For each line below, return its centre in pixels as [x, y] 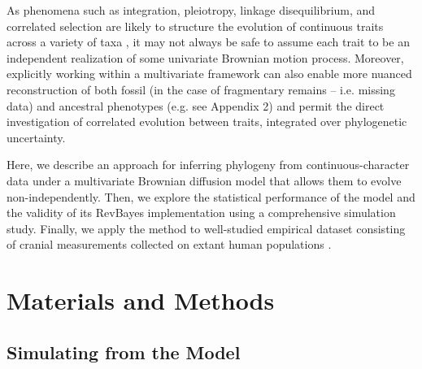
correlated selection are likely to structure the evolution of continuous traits [195, 26]
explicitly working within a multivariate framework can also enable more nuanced [209, 74]
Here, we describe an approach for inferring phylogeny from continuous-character [208, 165]
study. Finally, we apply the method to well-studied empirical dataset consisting [206, 228]
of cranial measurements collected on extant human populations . [169, 244]
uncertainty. [36, 137]
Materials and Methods [141, 300]
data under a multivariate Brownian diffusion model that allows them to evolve [204, 180]
